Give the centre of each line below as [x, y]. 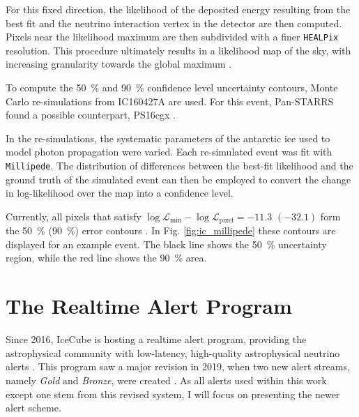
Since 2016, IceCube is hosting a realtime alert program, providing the [156, 339]
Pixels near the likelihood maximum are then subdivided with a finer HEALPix [172, 37]
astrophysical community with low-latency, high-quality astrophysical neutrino [173, 352]
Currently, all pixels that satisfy [74, 216]
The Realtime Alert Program [149, 306]
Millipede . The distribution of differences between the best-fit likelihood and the [179, 165]
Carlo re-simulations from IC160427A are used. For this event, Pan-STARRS [170, 101]
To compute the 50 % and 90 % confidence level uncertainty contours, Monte [172, 88]
